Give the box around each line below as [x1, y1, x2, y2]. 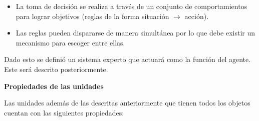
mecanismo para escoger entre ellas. [16, 37, 125, 47]
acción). [184, 10, 209, 21]
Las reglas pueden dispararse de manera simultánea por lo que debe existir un [16, 27, 255, 38]
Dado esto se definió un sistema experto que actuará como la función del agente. [4, 54, 251, 64]
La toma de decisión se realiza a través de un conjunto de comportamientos [16, 1, 247, 11]
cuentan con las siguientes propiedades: [4, 107, 124, 117]
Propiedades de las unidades [4, 80, 104, 91]
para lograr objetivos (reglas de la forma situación [16, 10, 169, 21]
